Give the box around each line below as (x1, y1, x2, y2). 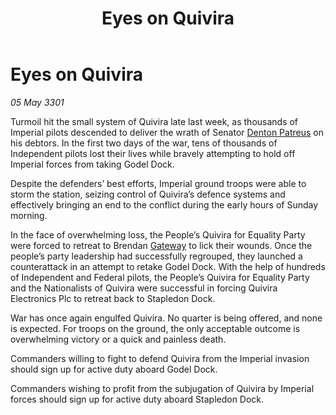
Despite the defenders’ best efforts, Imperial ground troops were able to (10, 177, 307, 189)
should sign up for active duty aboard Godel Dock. (10, 363, 218, 375)
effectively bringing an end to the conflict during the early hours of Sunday (10, 198, 319, 211)
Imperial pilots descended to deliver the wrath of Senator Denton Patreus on (10, 126, 324, 138)
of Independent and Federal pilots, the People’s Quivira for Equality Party (10, 271, 310, 283)
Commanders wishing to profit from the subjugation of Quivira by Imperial (10, 382, 315, 394)
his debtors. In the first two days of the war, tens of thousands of (10, 137, 278, 149)
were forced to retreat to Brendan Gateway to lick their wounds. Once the (10, 239, 313, 251)
